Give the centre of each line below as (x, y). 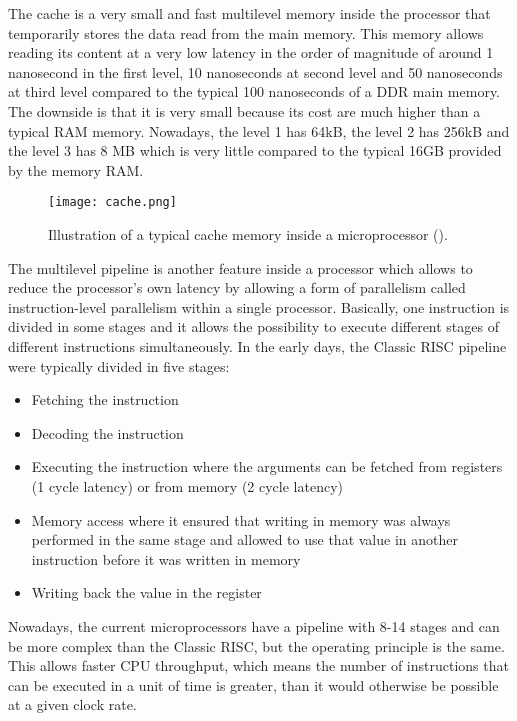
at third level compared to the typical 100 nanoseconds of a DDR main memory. (254, 91)
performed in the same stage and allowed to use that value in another (244, 539)
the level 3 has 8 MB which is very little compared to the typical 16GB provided (255, 150)
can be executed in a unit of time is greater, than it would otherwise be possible (253, 684)
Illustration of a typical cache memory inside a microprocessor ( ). (248, 234)
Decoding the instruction (107, 432)
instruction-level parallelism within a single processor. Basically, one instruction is (259, 306)
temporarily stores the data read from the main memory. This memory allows (246, 32)
